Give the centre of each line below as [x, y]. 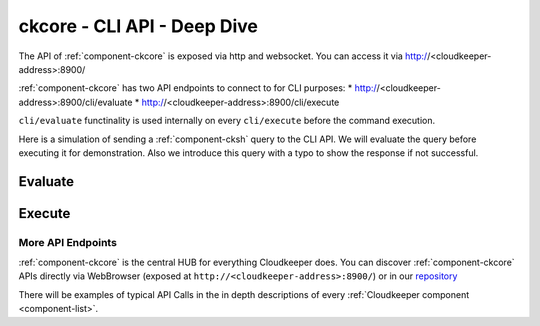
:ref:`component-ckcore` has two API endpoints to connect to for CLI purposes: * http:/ [197, 88]
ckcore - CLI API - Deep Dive [138, 26]
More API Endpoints [67, 242]
